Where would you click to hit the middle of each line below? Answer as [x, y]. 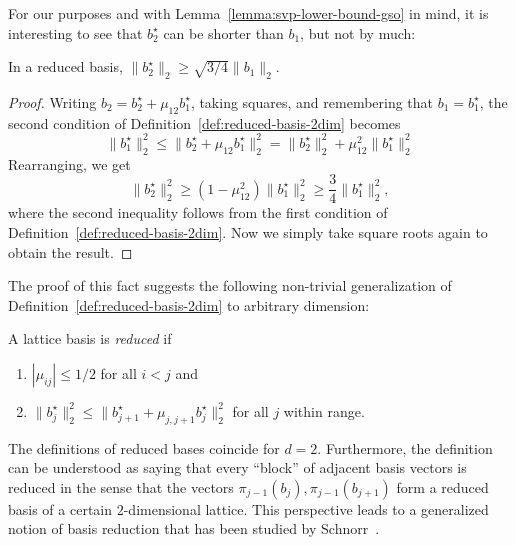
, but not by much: [358, 32]
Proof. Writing [52, 101]
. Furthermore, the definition [405, 447]
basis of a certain [60, 508]
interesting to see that [75, 32]
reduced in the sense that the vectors [121, 486]
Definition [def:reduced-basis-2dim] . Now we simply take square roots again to [248, 231]
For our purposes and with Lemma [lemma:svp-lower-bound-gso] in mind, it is [248, 13]
